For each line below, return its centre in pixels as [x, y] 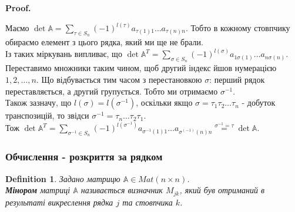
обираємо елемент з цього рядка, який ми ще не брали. [104, 42]
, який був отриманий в [222, 190]
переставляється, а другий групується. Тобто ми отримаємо [112, 91]
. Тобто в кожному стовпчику [238, 28]
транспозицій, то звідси [47, 115]
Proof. [18, 8]
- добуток [259, 102]
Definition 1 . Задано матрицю [63, 178]
